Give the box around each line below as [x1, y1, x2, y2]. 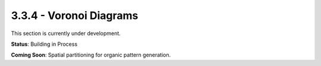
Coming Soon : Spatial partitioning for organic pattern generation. [11, 51, 171, 59]
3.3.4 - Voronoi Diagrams [11, 9, 139, 22]
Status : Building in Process [11, 40, 78, 48]
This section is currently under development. [11, 30, 121, 37]
